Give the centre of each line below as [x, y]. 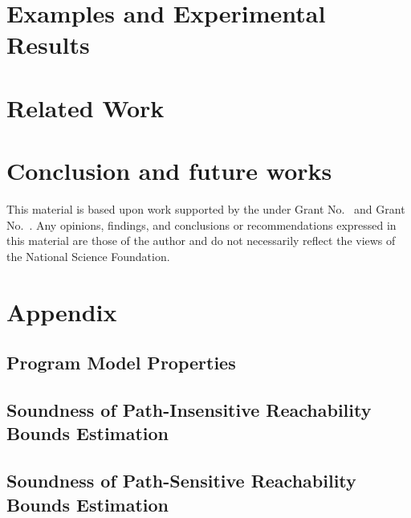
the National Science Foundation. [88, 256]
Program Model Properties [121, 363]
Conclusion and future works [169, 171]
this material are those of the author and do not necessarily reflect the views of [201, 241]
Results [48, 45]
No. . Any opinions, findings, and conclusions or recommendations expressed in [201, 224]
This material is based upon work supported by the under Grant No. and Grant [206, 209]
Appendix [62, 311]
